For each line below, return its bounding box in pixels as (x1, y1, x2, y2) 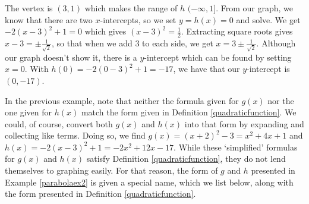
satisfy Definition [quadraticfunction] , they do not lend (86, 152, 286, 165)
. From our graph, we (216, 2, 294, 14)
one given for (5, 106, 52, 118)
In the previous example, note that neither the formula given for (5, 94, 239, 106)
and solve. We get (236, 13, 301, 26)
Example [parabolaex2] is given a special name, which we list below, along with (5, 175, 294, 188)
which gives (84, 25, 127, 37)
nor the (267, 94, 294, 106)
